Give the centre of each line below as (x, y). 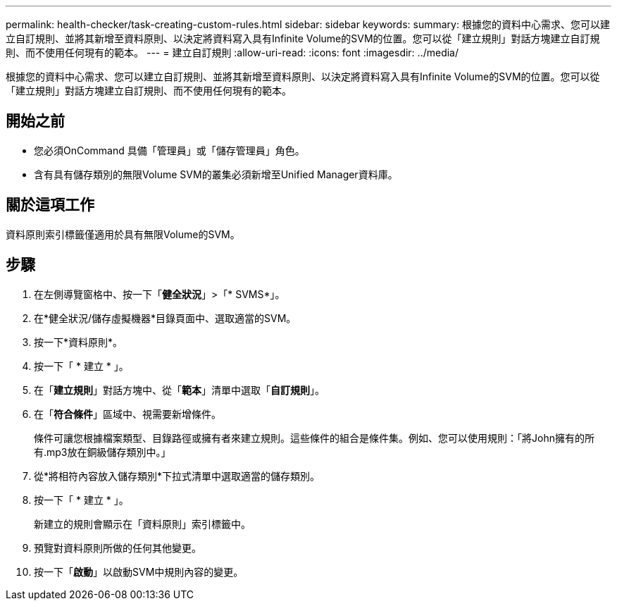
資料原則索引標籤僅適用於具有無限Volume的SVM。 (123, 234)
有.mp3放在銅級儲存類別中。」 (102, 452)
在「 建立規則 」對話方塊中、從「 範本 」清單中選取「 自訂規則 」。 (179, 390)
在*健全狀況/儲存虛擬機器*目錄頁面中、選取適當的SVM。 (165, 318)
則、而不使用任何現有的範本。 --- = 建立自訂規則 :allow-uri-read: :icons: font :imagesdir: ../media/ (232, 52)
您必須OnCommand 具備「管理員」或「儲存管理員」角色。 (169, 150)
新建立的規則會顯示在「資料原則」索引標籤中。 (142, 524)
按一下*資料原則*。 (79, 342)
